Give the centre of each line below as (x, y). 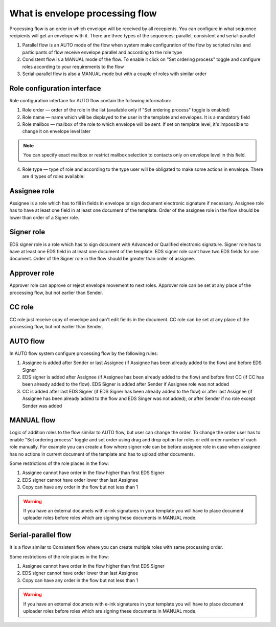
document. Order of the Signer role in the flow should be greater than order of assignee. (102, 259)
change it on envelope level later (56, 131)
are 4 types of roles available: (53, 176)
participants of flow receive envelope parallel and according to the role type (102, 52)
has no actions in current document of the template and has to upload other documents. (102, 454)
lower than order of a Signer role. (44, 217)
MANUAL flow (32, 420)
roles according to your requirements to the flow (73, 66)
